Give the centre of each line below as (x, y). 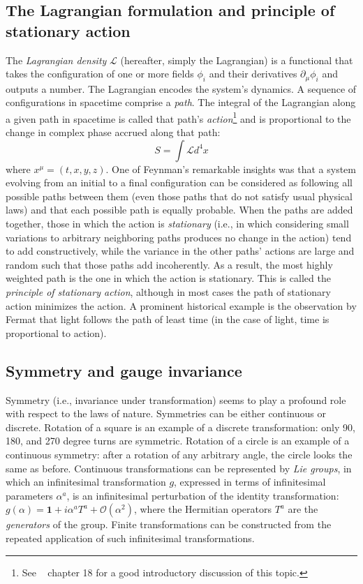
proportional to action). (56, 332)
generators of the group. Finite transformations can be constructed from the (169, 524)
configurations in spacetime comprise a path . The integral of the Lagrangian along (181, 102)
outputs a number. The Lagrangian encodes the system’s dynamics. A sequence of (181, 88)
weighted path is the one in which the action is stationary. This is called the (168, 278)
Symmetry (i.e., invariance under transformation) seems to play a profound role (176, 399)
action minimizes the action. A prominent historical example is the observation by (181, 305)
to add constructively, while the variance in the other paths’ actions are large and (180, 251)
